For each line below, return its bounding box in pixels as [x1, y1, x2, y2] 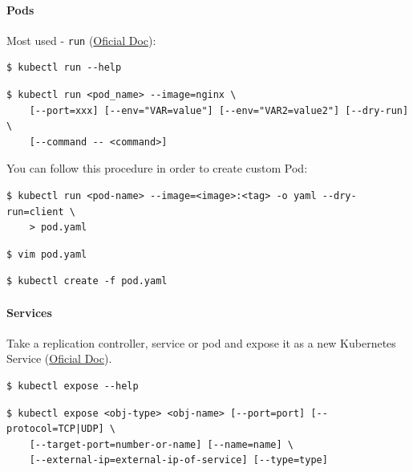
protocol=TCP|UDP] [6, 423, 104, 435]
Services [6, 303, 52, 320]
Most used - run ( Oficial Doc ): [6, 31, 156, 48]
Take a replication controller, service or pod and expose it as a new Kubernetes [6, 334, 396, 351]
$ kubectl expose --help [6, 380, 139, 392]
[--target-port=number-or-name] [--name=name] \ [29, 438, 294, 450]
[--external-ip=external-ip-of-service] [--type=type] [29, 454, 328, 466]
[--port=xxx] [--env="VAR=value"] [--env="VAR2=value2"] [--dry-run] [29, 104, 409, 116]
